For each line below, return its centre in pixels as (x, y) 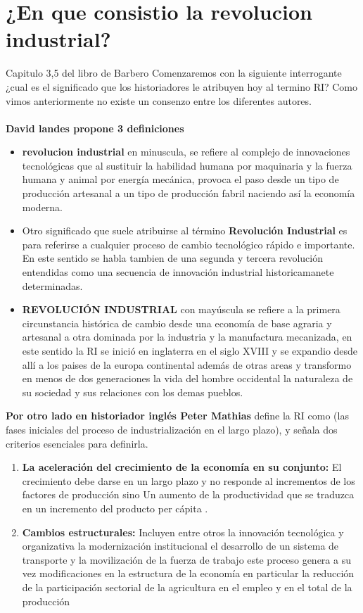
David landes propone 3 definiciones (95, 128)
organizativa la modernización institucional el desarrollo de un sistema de (180, 546)
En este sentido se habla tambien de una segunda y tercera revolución (173, 258)
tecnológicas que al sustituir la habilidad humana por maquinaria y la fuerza (187, 165)
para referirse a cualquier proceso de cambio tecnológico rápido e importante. (189, 244)
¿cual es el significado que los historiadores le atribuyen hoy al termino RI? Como (182, 86)
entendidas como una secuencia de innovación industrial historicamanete (178, 272)
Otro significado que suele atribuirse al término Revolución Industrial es (185, 230)
